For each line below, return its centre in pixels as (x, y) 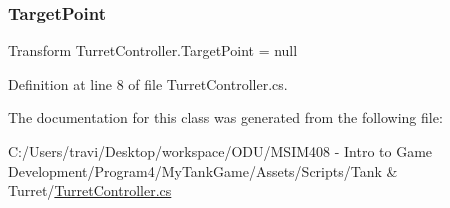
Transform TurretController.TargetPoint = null (153, 50)
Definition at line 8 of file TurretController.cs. (148, 83)
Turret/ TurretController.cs (90, 190)
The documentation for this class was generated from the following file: (225, 117)
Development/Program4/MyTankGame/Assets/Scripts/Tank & (203, 170)
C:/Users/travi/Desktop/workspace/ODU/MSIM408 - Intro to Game (220, 151)
